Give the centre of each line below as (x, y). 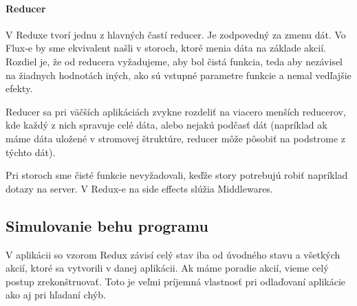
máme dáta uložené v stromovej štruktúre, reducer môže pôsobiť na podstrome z (176, 138)
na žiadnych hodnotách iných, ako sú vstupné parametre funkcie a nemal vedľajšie (178, 75)
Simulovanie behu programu (107, 225)
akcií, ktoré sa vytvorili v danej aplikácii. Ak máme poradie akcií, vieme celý (167, 268)
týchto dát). (31, 152)
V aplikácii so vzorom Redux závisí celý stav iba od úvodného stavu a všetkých (173, 254)
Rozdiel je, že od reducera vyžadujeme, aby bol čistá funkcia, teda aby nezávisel (174, 61)
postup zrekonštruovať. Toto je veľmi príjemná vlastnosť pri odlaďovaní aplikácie (176, 281)
